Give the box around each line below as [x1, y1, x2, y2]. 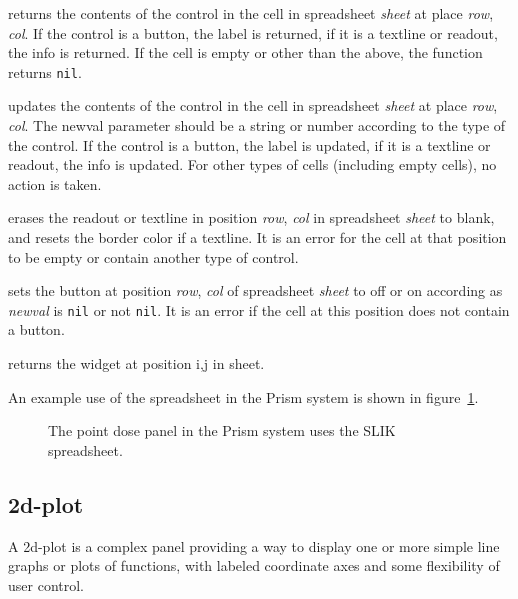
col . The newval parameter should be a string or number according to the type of [8, 115, 506, 136]
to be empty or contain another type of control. [8, 246, 299, 267]
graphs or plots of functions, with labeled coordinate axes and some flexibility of [8, 555, 500, 576]
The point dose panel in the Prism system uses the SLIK [48, 420, 396, 441]
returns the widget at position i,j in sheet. [8, 353, 265, 374]
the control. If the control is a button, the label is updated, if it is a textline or [8, 134, 491, 155]
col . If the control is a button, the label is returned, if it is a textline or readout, [8, 22, 498, 43]
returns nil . [8, 61, 82, 82]
